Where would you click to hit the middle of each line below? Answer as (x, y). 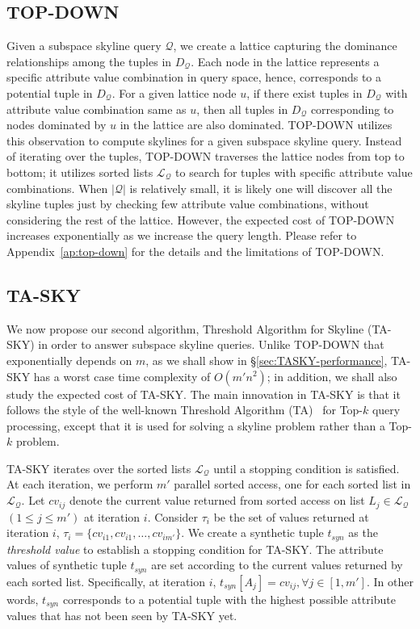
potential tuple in (50, 92)
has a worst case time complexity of (122, 376)
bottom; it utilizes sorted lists (80, 172)
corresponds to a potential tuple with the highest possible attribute (229, 599)
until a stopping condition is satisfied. (307, 468)
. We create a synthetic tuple (252, 533)
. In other (390, 581)
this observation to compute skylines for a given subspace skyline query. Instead (204, 140)
